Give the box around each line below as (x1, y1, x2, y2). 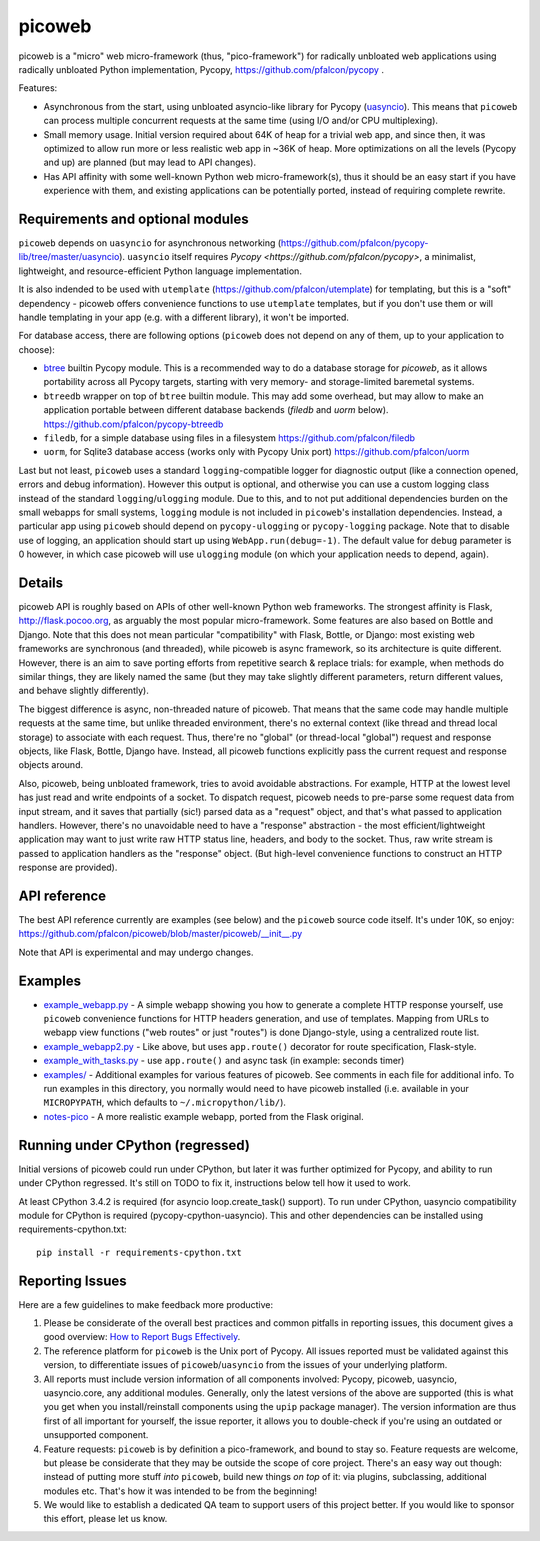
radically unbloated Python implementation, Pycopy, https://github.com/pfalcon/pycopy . (18, 63, 385, 75)
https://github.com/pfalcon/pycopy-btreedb (43, 418, 224, 430)
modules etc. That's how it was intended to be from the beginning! (43, 1485, 318, 1497)
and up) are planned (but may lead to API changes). (43, 156, 257, 169)
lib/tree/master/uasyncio (18, 251, 120, 263)
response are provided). (18, 861, 118, 874)
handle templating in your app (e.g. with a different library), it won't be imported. (18, 311, 350, 323)
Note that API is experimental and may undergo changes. (18, 946, 254, 958)
